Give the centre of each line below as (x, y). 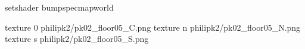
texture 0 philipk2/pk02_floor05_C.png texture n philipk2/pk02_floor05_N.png (153, 27)
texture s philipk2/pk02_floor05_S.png (77, 39)
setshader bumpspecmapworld (59, 7)
